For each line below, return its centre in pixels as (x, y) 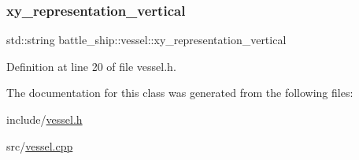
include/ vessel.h (44, 119)
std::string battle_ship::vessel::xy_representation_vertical (146, 40)
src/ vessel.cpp (40, 145)
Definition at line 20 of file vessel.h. (91, 66)
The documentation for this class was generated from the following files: (180, 93)
